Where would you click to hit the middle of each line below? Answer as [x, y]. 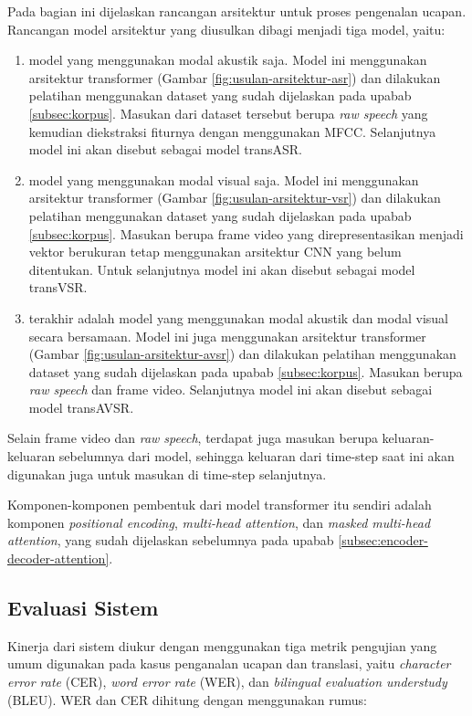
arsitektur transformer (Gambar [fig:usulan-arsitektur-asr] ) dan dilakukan [235, 77]
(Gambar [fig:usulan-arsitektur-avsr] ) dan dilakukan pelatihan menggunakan [242, 354]
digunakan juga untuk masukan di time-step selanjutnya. [167, 474]
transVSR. [58, 287]
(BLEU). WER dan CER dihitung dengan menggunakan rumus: [187, 699]
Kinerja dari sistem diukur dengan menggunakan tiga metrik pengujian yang [222, 645]
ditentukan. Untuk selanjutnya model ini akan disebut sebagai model [222, 269]
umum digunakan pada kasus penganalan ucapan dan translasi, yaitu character [229, 663]
